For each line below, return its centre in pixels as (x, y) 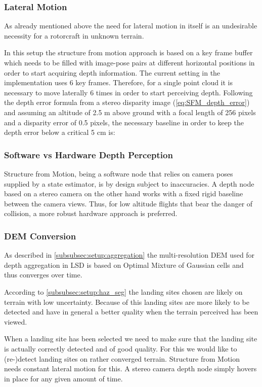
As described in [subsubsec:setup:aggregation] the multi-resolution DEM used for (129, 255)
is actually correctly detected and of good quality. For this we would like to (121, 348)
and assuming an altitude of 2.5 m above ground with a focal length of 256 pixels (130, 112)
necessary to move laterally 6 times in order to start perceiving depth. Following (128, 92)
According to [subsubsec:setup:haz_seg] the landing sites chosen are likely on (123, 291)
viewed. (16, 321)
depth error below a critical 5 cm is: (60, 132)
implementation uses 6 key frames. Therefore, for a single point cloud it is (119, 82)
